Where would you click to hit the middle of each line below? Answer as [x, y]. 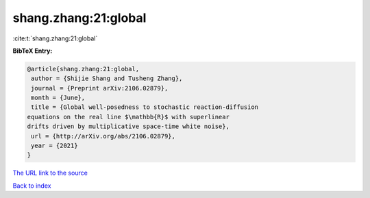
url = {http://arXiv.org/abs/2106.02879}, [103, 136]
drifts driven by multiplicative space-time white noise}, [128, 126]
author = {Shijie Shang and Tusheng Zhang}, [107, 78]
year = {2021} [54, 146]
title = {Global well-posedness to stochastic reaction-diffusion [145, 107]
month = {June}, [58, 98]
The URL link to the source [50, 173]
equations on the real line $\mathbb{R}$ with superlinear [128, 117]
